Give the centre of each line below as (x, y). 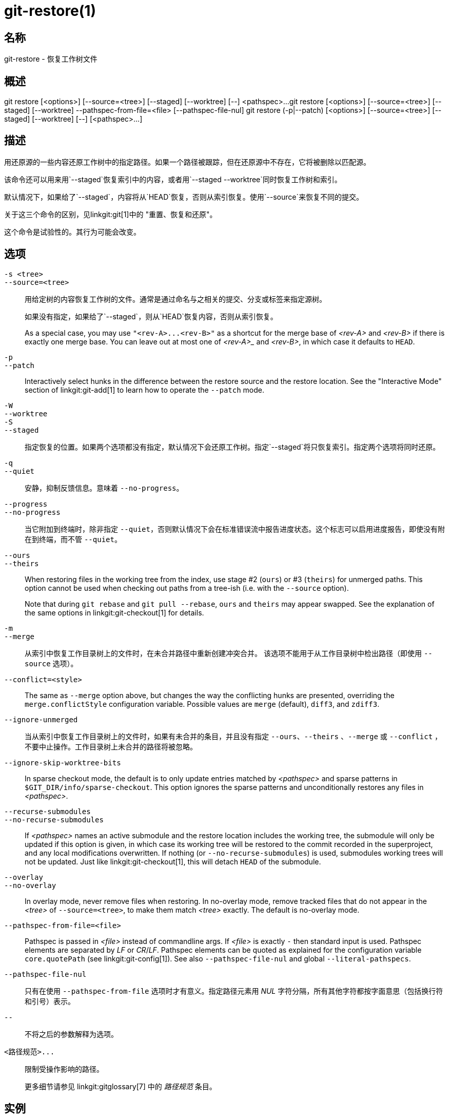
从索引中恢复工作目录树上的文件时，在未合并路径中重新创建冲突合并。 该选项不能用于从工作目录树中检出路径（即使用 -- (229, 653)
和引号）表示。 (50, 1001)
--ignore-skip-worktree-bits (63, 763)
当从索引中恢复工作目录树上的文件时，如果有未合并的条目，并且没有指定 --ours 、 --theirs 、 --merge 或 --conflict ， (233, 736)
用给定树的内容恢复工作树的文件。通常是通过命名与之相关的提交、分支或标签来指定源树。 (175, 299)
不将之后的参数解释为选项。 (71, 1034)
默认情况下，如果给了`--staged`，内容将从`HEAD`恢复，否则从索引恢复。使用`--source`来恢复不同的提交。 (184, 197)
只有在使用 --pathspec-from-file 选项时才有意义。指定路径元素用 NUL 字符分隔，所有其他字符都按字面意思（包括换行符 (234, 991)
